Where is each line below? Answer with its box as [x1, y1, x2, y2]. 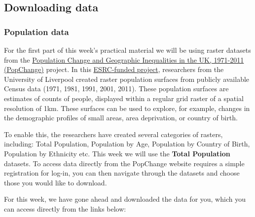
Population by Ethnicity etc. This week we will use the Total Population [4, 148, 230, 158]
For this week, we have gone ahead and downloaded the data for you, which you [4, 194, 246, 204]
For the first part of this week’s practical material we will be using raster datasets [4, 45, 251, 55]
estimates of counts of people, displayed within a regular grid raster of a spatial [4, 93, 244, 103]
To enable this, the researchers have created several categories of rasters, [4, 129, 223, 139]
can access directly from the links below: [4, 203, 126, 214]
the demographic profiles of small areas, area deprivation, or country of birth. [4, 112, 238, 123]
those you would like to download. [4, 177, 107, 187]
